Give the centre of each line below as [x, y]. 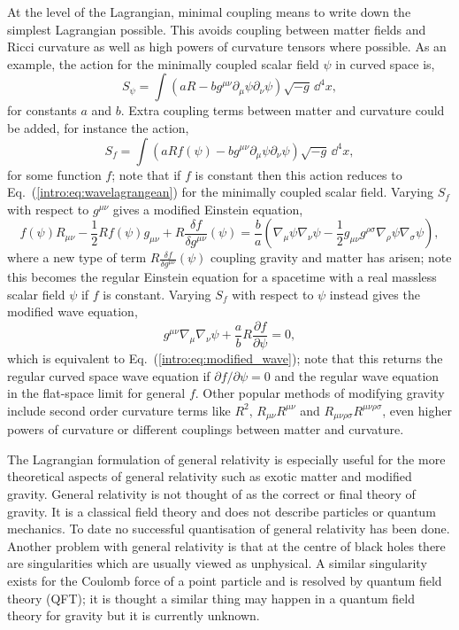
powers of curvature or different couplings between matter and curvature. [206, 429]
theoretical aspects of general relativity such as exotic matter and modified [210, 476]
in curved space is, [385, 63]
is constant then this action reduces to [298, 174]
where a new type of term [77, 257]
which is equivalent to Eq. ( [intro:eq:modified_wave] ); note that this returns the [225, 358]
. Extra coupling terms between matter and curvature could [283, 110]
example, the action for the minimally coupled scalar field [163, 63]
